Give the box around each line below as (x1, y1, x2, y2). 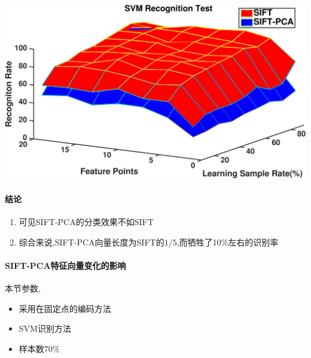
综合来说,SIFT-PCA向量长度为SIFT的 (19, 235, 164, 248)
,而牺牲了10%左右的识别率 (176, 235, 279, 248)
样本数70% (19, 342, 60, 355)
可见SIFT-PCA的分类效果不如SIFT (19, 216, 154, 228)
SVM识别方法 (19, 322, 71, 335)
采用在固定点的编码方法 (19, 302, 111, 314)
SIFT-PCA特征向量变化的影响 (5, 259, 126, 272)
